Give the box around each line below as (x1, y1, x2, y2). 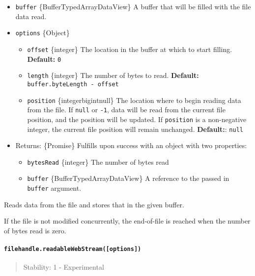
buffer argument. (27, 183, 82, 193)
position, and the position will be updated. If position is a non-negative (27, 114, 247, 124)
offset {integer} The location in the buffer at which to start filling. (27, 44, 232, 54)
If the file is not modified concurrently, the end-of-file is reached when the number (4, 216, 251, 226)
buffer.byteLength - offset (27, 80, 119, 88)
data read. (15, 11, 47, 21)
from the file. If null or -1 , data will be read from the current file (27, 104, 226, 115)
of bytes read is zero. (4, 225, 66, 235)
